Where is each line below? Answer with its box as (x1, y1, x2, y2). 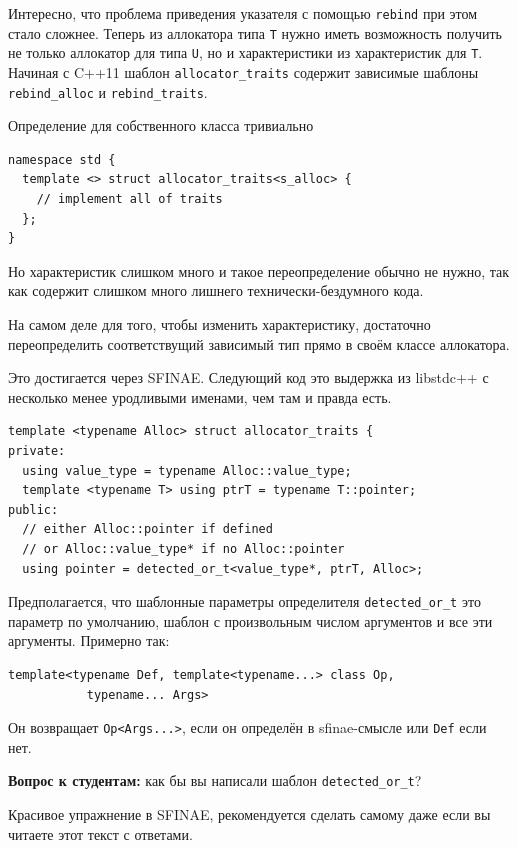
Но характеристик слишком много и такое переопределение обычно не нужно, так (8, 260, 510, 281)
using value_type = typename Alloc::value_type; (22, 463, 352, 478)
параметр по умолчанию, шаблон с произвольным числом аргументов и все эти (8, 610, 493, 631)
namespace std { (8, 152, 116, 167)
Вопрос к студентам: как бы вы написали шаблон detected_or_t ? (8, 770, 422, 791)
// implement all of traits (36, 192, 223, 207)
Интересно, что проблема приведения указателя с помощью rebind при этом (8, 3, 478, 23)
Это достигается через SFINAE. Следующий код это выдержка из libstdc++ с (8, 367, 489, 388)
